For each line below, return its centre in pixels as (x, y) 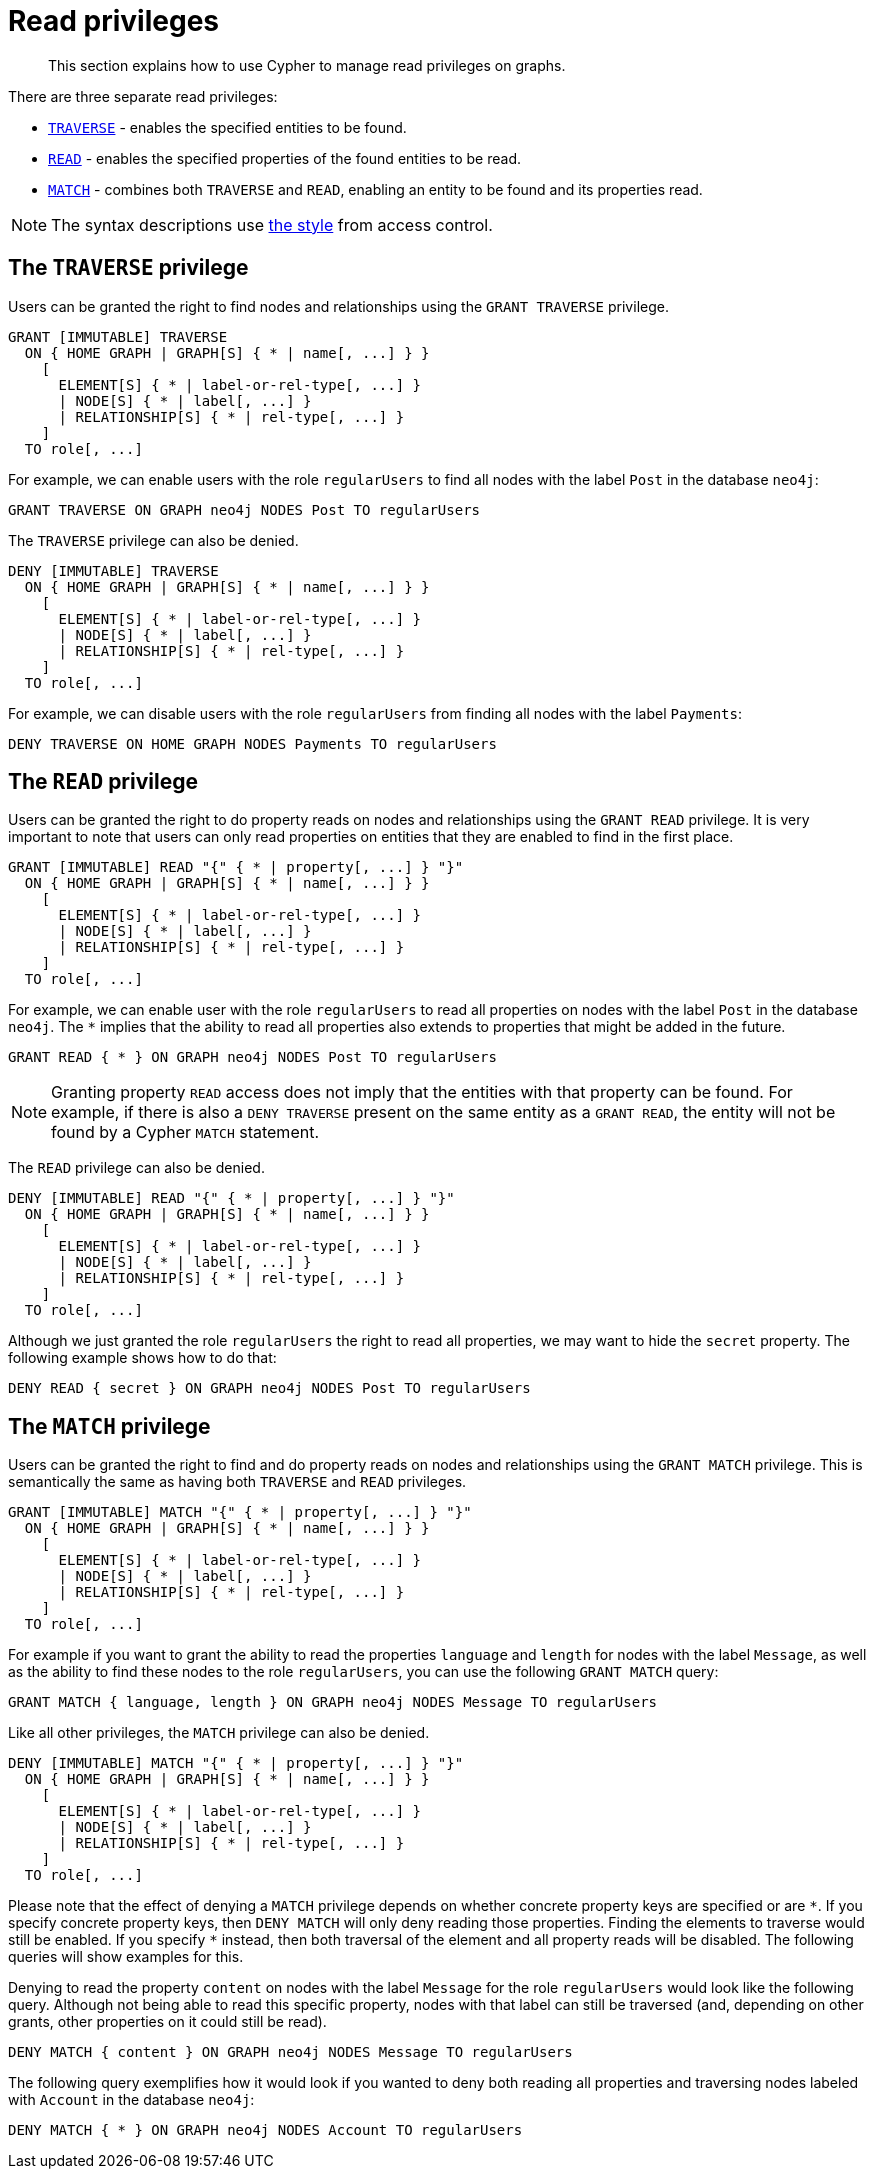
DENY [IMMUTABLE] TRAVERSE (113, 570)
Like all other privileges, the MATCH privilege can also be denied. (219, 1733)
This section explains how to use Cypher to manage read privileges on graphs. (307, 65)
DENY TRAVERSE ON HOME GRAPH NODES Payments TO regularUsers (252, 743)
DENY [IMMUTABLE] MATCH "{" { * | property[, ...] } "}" (236, 1763)
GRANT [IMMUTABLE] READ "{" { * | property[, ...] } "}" (236, 867)
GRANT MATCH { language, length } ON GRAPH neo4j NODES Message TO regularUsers (333, 1702)
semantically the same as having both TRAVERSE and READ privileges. (237, 1482)
